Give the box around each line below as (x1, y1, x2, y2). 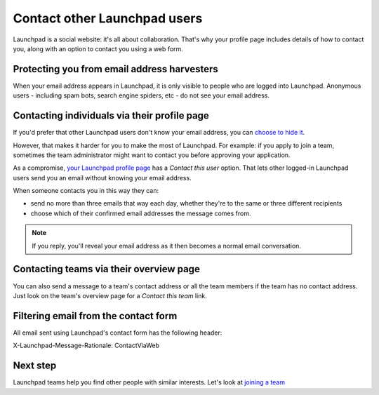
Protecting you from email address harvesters (13, 63, 219, 75)
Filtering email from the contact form (13, 309, 178, 322)
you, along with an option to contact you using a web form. (13, 44, 184, 53)
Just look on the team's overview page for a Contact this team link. (13, 291, 207, 300)
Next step (13, 360, 57, 372)
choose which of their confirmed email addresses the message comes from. (30, 209, 251, 217)
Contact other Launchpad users (13, 11, 203, 26)
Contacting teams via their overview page (13, 263, 200, 275)
